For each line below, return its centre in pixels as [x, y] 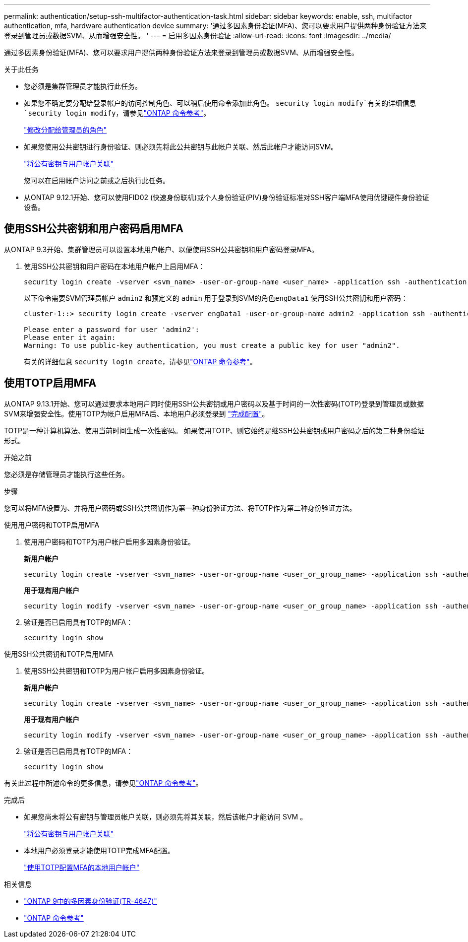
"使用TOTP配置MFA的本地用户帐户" [82, 867]
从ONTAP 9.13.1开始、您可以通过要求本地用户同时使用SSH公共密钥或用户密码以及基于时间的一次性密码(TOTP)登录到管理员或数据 [214, 404]
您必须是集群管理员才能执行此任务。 [83, 86]
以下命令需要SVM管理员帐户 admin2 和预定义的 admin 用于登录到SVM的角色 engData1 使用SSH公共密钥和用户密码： [216, 298]
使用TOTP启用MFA [50, 383]
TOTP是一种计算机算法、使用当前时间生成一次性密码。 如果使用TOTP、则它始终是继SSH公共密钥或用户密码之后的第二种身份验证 [214, 430]
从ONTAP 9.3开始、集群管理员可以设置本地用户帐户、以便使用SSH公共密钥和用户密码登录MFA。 [161, 249]
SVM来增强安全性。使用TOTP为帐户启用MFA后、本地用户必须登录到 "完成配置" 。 [137, 413]
